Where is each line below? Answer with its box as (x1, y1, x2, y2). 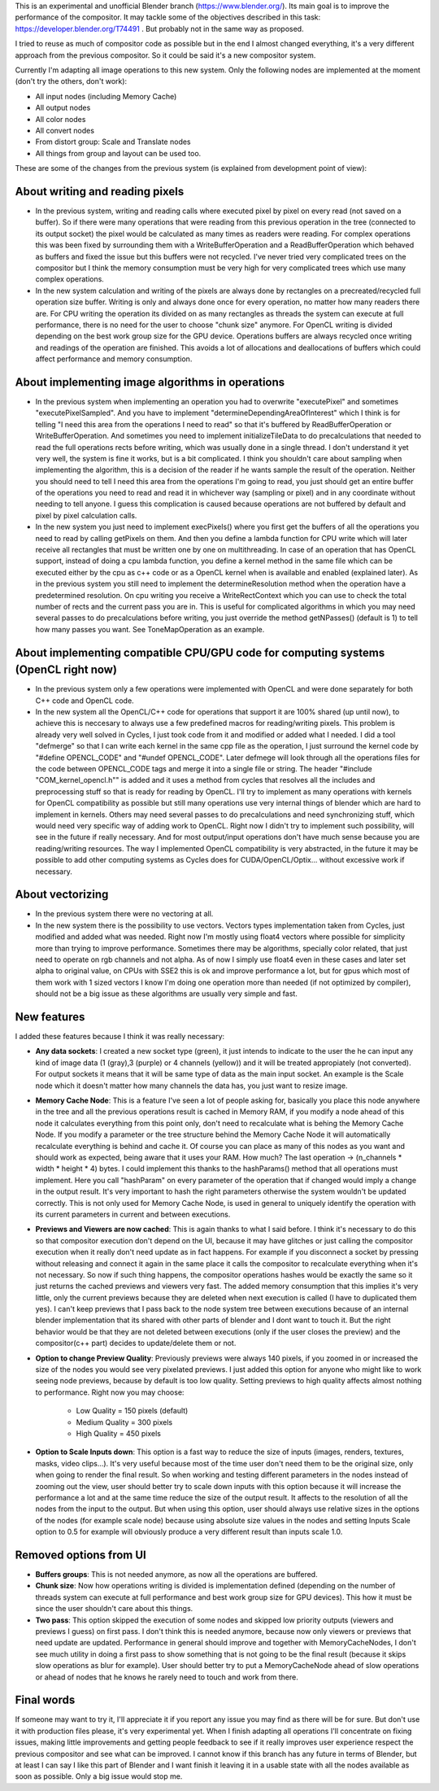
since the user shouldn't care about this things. (35, 1604, 193, 1614)
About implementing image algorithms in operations (15, 375, 285, 389)
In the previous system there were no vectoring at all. (35, 909, 214, 919)
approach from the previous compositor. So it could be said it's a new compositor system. (15, 50, 316, 60)
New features (15, 1010, 85, 1024)
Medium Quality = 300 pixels (76, 1417, 173, 1427)
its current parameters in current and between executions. (35, 1209, 231, 1219)
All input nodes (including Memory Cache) (35, 91, 177, 101)
